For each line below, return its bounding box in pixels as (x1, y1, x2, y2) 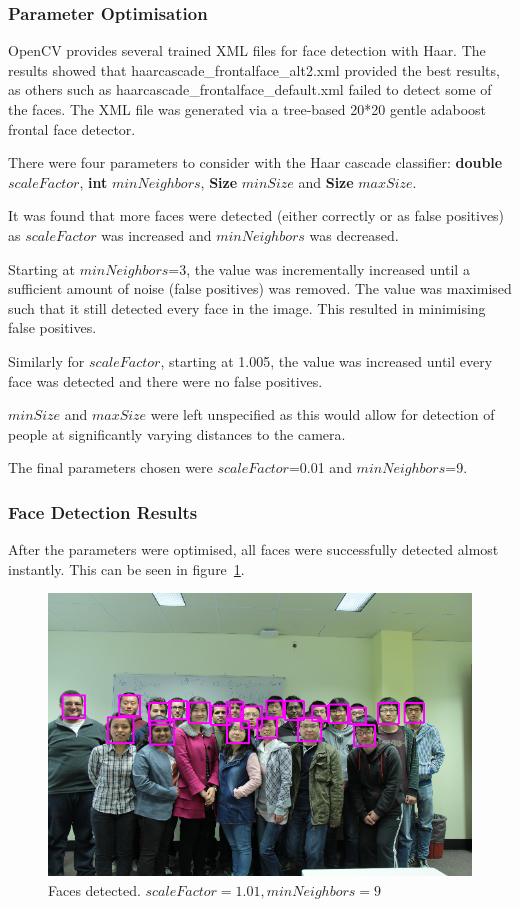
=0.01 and (288, 457, 352, 478)
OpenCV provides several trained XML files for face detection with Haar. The (8, 40, 486, 61)
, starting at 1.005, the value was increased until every (160, 350, 493, 371)
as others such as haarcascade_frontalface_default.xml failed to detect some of (8, 79, 492, 100)
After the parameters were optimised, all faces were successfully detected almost (8, 539, 499, 560)
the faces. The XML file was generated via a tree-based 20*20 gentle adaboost (8, 99, 487, 119)
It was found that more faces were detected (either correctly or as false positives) (8, 205, 505, 226)
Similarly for (8, 350, 85, 371)
